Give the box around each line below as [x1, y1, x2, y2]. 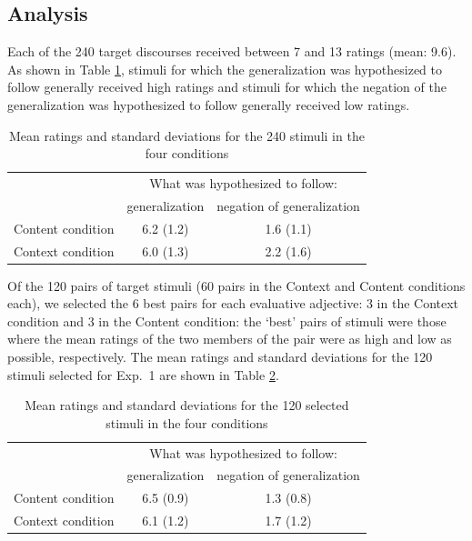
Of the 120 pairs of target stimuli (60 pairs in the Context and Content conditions [7, 276, 466, 295]
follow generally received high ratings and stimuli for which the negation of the [7, 77, 447, 96]
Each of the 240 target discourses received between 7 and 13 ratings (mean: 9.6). [7, 42, 457, 61]
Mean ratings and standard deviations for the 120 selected [25, 396, 349, 415]
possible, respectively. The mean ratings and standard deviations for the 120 [7, 347, 433, 366]
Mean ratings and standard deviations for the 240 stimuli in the [8, 125, 365, 145]
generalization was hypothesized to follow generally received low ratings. [7, 95, 410, 114]
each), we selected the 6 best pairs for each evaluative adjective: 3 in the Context [7, 294, 459, 313]
